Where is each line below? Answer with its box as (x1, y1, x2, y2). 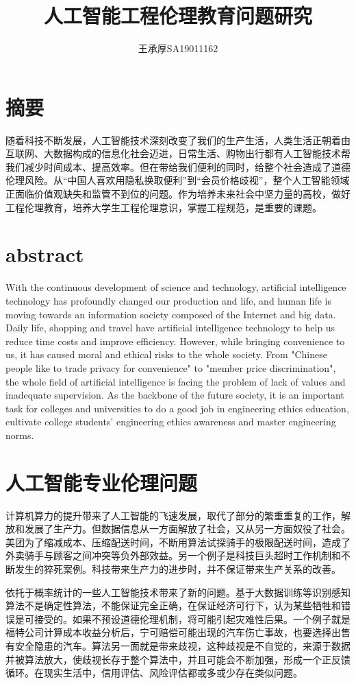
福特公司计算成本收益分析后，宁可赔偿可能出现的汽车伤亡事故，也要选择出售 (5, 625, 351, 639)
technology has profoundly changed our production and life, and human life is (5, 293, 331, 307)
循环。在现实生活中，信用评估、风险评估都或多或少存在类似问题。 (5, 665, 303, 680)
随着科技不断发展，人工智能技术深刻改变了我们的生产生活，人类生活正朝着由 (5, 132, 351, 147)
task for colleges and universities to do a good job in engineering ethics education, (5, 401, 349, 415)
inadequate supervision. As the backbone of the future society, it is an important (5, 388, 344, 402)
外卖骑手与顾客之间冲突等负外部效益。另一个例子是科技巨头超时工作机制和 (5, 548, 341, 563)
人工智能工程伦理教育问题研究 (43, 1, 312, 30)
